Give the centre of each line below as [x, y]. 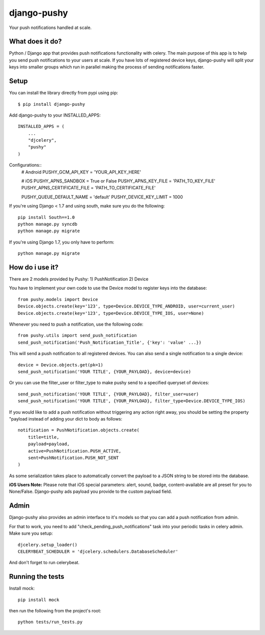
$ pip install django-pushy [52, 104]
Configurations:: [25, 165]
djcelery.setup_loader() [48, 544]
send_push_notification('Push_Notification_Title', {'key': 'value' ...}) [110, 342]
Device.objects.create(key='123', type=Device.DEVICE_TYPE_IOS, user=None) [111, 313]
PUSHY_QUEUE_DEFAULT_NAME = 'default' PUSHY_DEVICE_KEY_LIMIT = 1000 [102, 197]
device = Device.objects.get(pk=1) [61, 365]
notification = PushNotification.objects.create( [79, 430]
